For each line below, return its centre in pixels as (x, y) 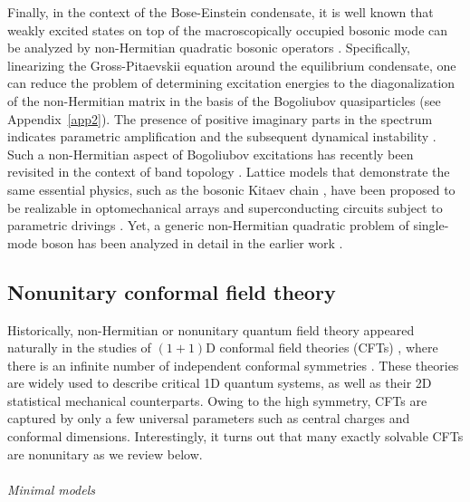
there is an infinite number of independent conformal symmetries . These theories (233, 365)
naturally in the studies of (79, 348)
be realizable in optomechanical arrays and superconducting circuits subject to (225, 207)
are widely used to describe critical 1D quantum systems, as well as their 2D (220, 383)
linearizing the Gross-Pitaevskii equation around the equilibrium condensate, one (232, 65)
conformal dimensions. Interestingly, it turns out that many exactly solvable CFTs (235, 436)
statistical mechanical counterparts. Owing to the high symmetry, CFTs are (217, 400)
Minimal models (52, 489)
